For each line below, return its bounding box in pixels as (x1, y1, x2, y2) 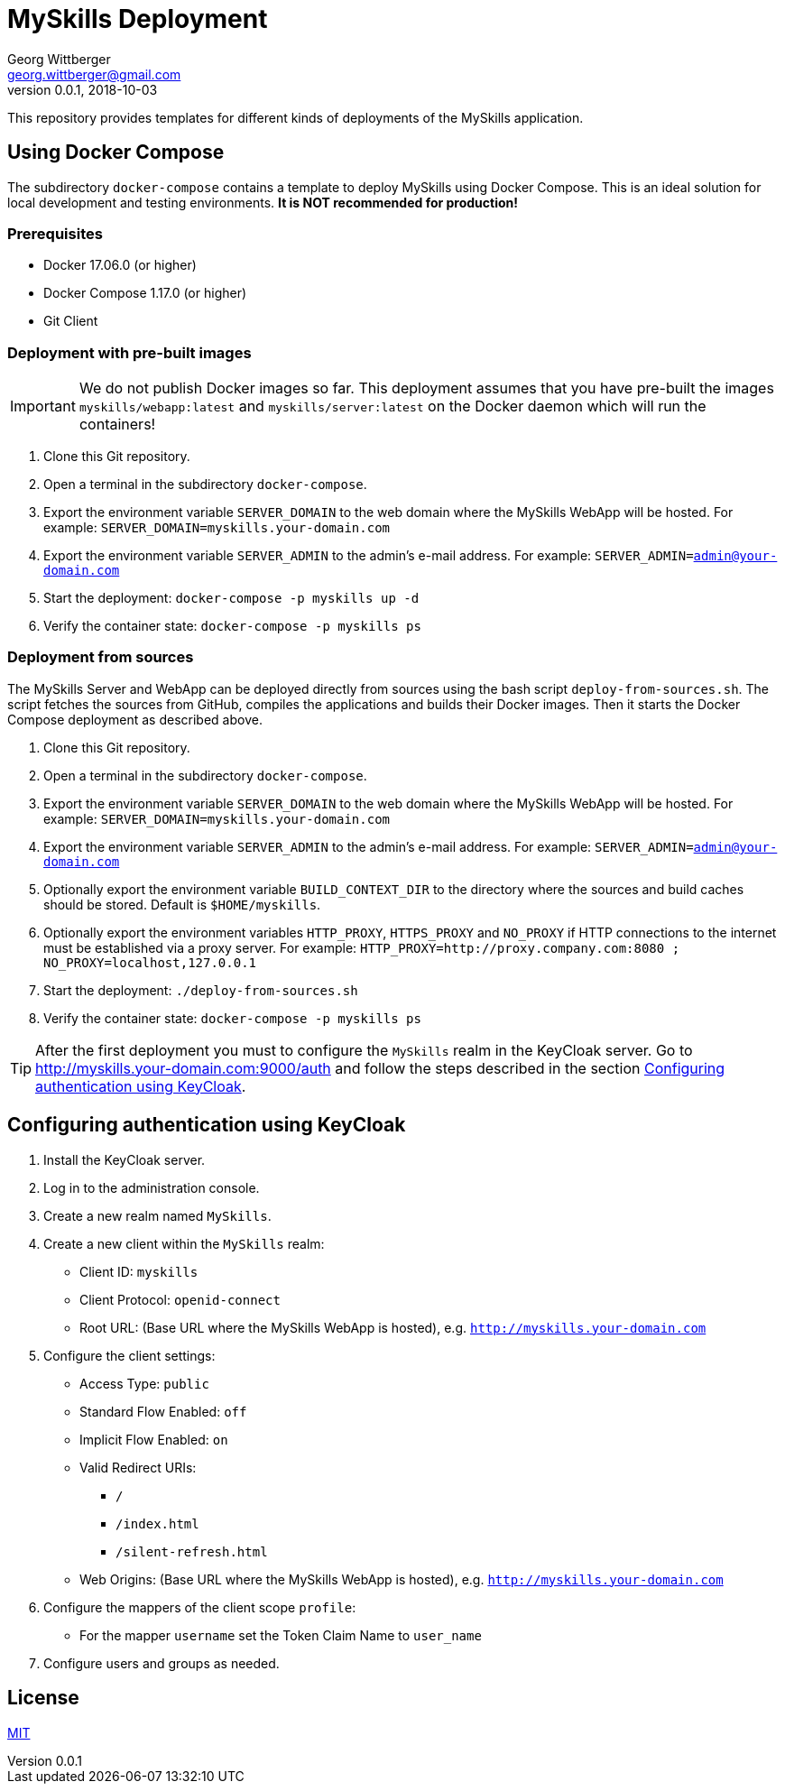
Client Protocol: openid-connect (79, 1291, 281, 1307)
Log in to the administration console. (43, 1179, 260, 1196)
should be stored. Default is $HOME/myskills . (43, 896, 321, 912)
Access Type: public (79, 1375, 209, 1391)
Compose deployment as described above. (7, 711, 263, 727)
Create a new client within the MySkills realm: (43, 1235, 325, 1251)
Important (10, 397, 76, 416)
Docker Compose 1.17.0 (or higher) (43, 285, 247, 301)
